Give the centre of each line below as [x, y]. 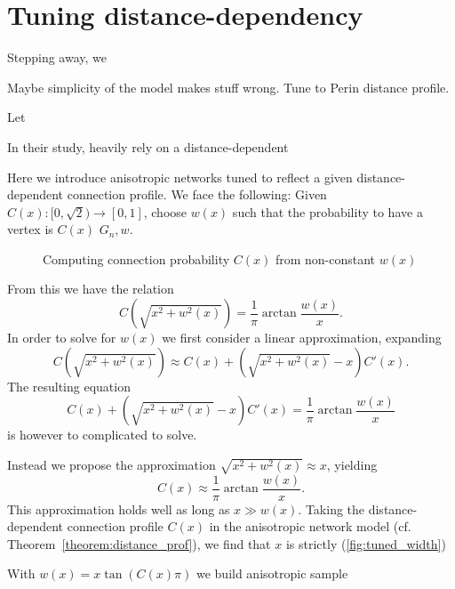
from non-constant [325, 258]
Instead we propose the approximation [112, 464]
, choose [165, 211]
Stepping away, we [57, 57]
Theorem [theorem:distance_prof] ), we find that [139, 543]
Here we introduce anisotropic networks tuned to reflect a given [180, 177]
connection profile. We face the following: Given [197, 194]
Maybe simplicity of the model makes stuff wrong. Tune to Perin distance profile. [228, 87]
